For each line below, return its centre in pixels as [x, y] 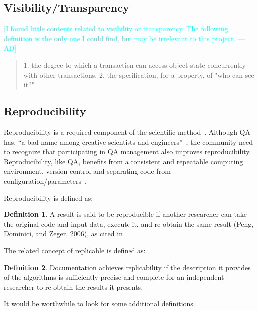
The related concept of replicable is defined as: [75, 250]
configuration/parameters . [45, 180]
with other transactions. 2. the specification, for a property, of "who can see [139, 74]
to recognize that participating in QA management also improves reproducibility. [128, 152]
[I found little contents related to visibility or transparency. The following [116, 29]
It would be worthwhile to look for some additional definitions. [100, 303]
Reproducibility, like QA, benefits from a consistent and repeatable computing [124, 161]
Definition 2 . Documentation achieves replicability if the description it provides [127, 267]
